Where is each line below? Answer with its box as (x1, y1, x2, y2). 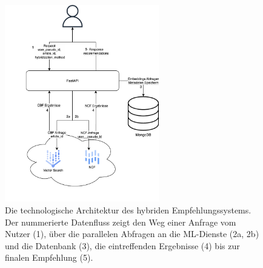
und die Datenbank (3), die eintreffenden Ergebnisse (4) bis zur (5, 239, 240, 252)
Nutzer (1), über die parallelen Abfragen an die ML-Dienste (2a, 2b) (5, 227, 259, 240)
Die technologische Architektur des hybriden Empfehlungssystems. (5, 203, 251, 216)
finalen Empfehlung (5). (5, 251, 93, 264)
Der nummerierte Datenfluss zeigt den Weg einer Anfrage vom (5, 215, 236, 228)
